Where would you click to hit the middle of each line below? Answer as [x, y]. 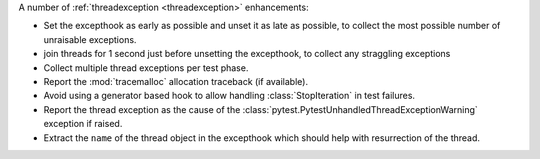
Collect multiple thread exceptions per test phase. [146, 67]
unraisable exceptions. [90, 39]
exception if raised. [83, 124]
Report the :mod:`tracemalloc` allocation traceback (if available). [176, 81]
